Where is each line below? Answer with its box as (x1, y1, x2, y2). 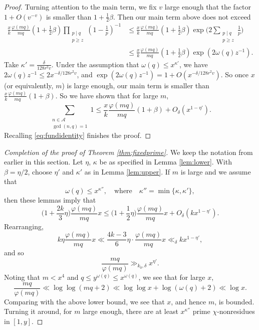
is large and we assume (180, 166, 251, 177)
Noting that (4, 272, 40, 282)
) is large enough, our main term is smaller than (62, 80, 209, 91)
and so (4, 247, 24, 258)
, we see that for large (138, 272, 205, 282)
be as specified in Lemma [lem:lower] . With (99, 156, 232, 167)
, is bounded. (214, 296, 254, 306)
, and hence (171, 296, 206, 306)
